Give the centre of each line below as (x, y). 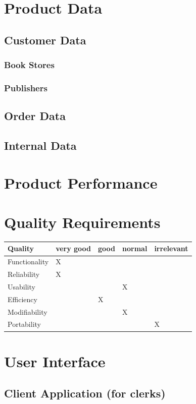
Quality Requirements (82, 222)
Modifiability (28, 311)
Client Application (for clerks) (85, 393)
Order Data (35, 116)
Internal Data (40, 146)
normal (135, 248)
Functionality (28, 262)
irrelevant (171, 248)
